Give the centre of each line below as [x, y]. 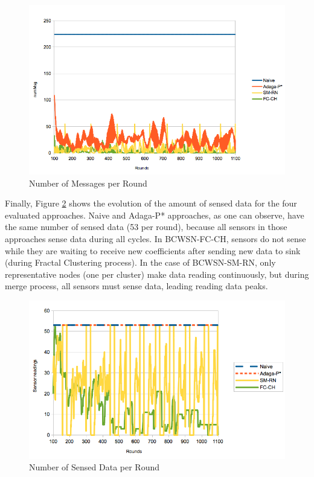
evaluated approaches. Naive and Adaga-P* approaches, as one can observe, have [155, 215]
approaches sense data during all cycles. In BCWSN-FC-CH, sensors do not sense [155, 238]
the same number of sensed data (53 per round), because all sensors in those [146, 227]
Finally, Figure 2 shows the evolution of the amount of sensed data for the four [151, 203]
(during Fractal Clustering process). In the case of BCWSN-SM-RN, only [140, 262]
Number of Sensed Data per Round [95, 467]
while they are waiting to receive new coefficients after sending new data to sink [153, 250]
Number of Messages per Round [88, 183]
